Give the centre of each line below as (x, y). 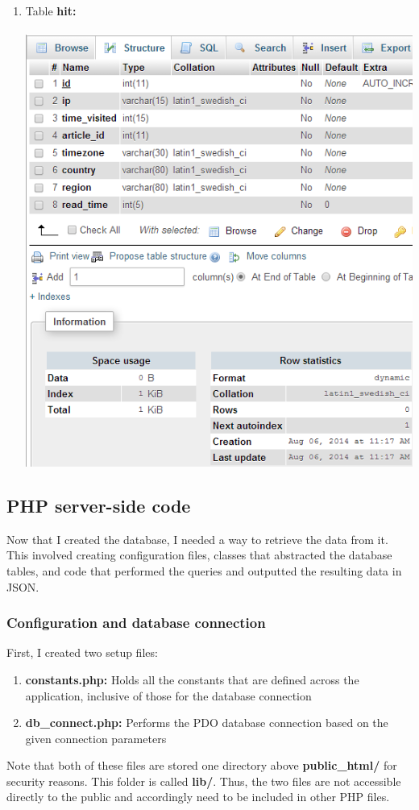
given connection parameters (96, 738)
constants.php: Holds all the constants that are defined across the (192, 679)
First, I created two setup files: (82, 652)
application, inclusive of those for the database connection (168, 695)
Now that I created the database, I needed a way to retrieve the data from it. (197, 539)
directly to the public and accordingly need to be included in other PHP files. (198, 797)
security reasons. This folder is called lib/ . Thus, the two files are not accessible (204, 781)
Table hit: (51, 10)
